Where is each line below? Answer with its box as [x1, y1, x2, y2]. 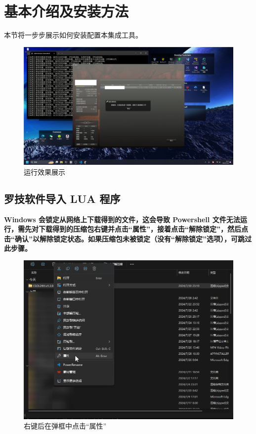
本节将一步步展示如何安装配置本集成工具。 [4, 30, 142, 40]
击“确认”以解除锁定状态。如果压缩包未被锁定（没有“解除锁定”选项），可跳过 [4, 233, 252, 243]
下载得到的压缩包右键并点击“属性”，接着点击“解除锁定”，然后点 [38, 224, 248, 234]
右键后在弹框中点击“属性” [24, 421, 107, 431]
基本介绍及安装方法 [4, 1, 129, 21]
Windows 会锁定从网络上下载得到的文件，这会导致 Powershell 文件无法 [4, 214, 240, 224]
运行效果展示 [24, 166, 65, 177]
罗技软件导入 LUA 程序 [4, 191, 121, 206]
